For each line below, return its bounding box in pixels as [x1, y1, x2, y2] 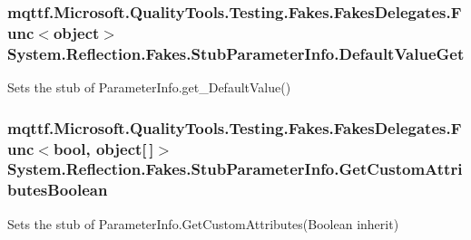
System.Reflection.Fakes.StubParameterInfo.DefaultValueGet [7, 42, 465, 64]
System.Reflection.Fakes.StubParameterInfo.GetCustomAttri [7, 158, 463, 180]
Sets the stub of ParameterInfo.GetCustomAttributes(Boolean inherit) [7, 214, 399, 233]
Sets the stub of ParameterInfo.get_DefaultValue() [7, 78, 291, 97]
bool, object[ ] [53, 137, 154, 159]
